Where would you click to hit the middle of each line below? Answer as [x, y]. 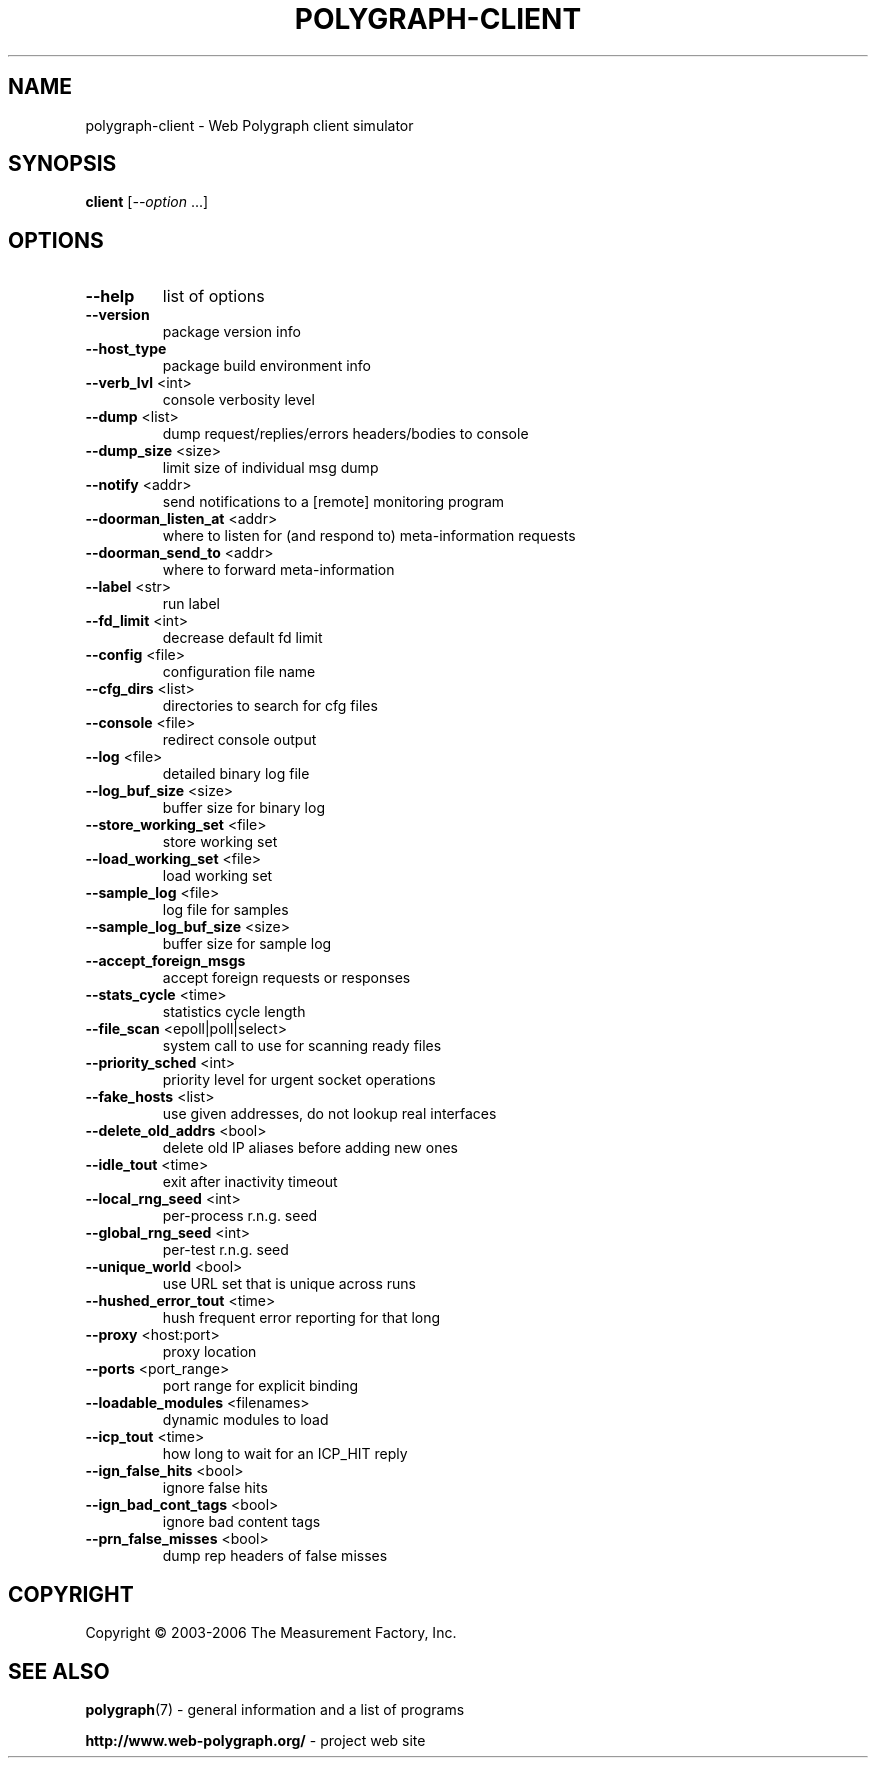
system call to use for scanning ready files [302, 1046]
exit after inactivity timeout [250, 1182]
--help [110, 296]
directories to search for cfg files [270, 706]
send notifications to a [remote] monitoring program [333, 502]
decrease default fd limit [242, 638]
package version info [231, 332]
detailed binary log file [236, 774]
